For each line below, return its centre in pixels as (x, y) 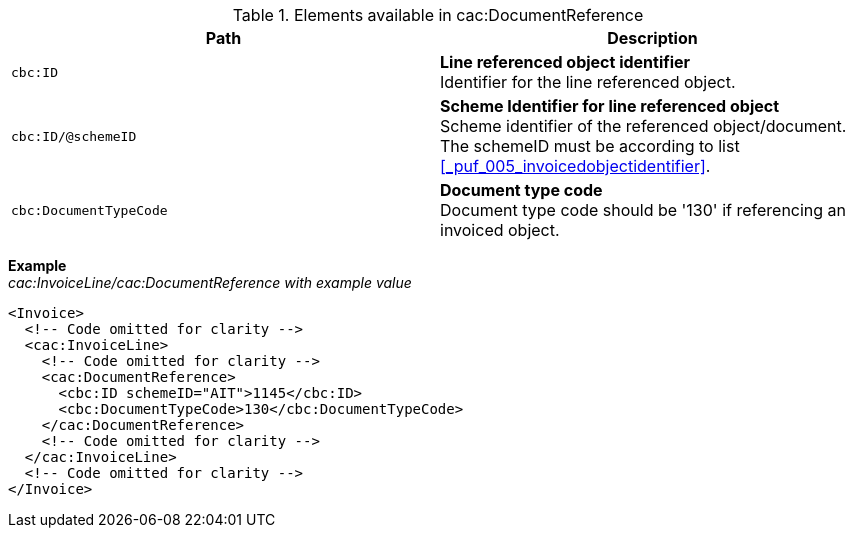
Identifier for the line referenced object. (588, 82)
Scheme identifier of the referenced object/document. (643, 126)
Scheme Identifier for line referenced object (610, 106)
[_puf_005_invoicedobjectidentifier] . (575, 166)
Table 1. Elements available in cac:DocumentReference (438, 15)
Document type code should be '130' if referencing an (643, 210)
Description (652, 38)
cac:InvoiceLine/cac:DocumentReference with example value (210, 282)
